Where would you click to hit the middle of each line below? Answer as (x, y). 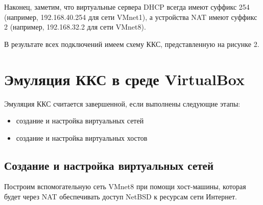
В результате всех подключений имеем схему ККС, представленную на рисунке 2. (132, 44)
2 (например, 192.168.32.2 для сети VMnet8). (75, 27)
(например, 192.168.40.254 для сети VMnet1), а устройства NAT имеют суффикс (131, 17)
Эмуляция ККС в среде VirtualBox (125, 79)
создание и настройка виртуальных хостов (82, 137)
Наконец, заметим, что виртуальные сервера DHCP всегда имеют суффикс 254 (127, 7)
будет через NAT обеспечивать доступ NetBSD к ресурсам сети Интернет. (121, 197)
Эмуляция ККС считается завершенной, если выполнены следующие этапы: (122, 103)
